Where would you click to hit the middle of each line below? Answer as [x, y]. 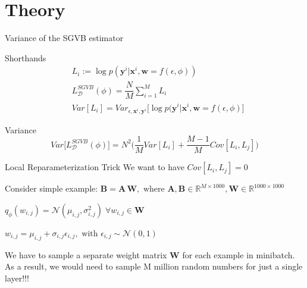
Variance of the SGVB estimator [64, 38]
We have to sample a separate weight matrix [86, 254]
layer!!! [17, 278]
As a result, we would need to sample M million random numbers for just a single [154, 266]
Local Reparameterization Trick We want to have [95, 167]
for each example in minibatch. [239, 254]
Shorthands [26, 57]
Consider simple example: [51, 188]
